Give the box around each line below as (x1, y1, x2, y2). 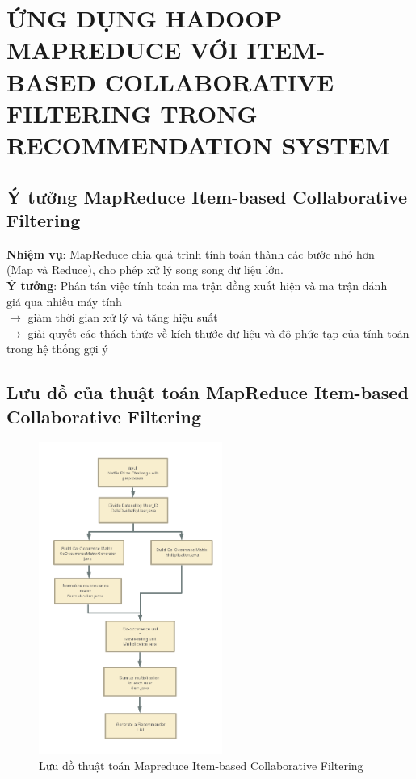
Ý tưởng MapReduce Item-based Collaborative (6, 183, 408, 208)
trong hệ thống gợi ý (6, 340, 108, 357)
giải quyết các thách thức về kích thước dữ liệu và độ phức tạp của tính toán (27, 324, 410, 341)
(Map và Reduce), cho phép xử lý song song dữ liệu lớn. (6, 261, 284, 278)
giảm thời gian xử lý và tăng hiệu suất (27, 309, 218, 326)
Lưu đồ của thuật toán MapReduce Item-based (6, 380, 409, 405)
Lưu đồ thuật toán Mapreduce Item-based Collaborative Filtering (39, 756, 363, 773)
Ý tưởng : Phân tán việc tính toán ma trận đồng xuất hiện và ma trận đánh (6, 276, 388, 293)
